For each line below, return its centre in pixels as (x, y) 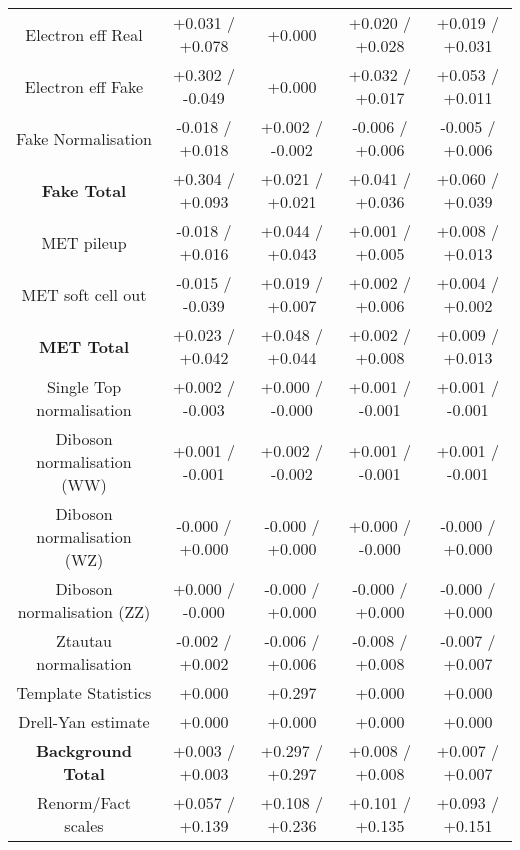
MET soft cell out (84, 294)
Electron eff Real (84, 34)
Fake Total (84, 190)
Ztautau (84, 640)
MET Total (84, 346)
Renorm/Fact (84, 802)
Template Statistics (84, 692)
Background (84, 750)
